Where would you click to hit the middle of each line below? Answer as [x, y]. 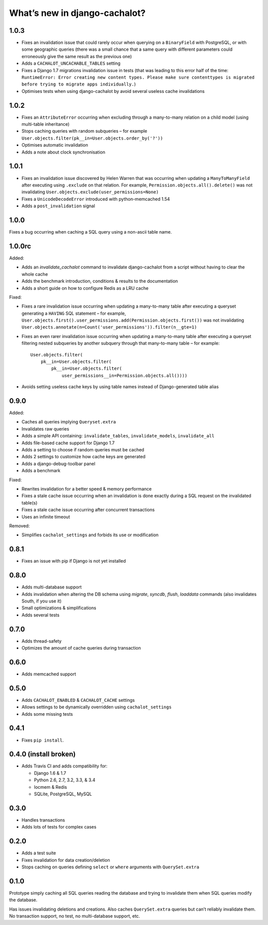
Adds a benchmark [41, 471]
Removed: [19, 526]
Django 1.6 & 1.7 [50, 773]
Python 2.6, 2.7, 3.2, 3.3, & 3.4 [65, 780]
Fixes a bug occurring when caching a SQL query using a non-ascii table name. [91, 232]
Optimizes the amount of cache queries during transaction [81, 648]
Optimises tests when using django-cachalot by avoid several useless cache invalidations [113, 91]
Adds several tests [40, 615]
